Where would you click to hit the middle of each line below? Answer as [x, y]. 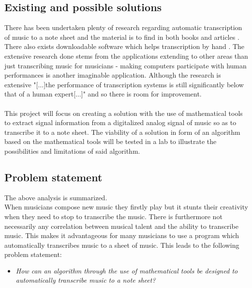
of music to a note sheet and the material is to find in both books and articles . [122, 37]
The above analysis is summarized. [56, 197]
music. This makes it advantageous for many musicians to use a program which [122, 235]
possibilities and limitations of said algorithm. [72, 151]
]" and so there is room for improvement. [141, 94]
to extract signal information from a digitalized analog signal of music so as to [120, 122]
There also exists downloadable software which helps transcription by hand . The [125, 46]
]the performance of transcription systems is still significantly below [144, 84]
